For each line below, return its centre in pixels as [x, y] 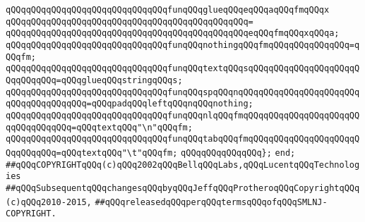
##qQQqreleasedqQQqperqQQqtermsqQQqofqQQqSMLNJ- [211, 202]
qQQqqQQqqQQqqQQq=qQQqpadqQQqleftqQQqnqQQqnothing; [130, 104]
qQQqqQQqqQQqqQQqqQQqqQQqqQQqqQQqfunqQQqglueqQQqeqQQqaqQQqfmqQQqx [168, 10]
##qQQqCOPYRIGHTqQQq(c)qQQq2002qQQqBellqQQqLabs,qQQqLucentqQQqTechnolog [183, 165]
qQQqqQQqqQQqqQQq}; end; [238, 153]
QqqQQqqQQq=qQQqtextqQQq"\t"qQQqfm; [92, 153]
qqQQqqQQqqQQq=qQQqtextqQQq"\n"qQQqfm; [99, 127]
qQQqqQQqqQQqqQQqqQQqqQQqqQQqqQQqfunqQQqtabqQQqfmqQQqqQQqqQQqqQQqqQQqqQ [183, 139]
